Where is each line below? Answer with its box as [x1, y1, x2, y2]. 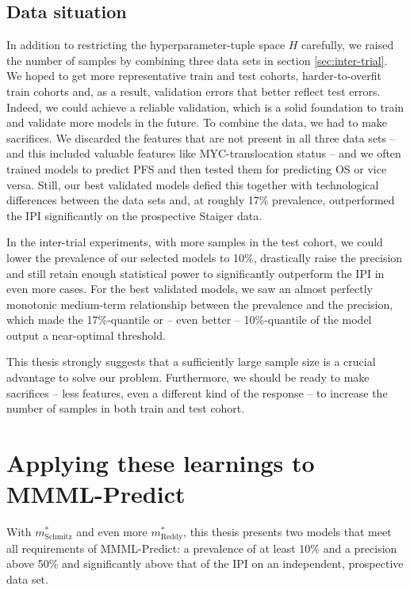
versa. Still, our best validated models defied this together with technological [6, 176, 379, 192]
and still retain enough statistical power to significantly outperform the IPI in [6, 265, 385, 281]
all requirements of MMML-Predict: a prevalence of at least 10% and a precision [6, 539, 397, 556]
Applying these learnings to [6, 447, 315, 479]
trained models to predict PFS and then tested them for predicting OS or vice [6, 160, 387, 177]
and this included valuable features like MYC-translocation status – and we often [6, 145, 401, 162]
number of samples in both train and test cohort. [6, 400, 245, 417]
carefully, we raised [301, 36, 394, 53]
